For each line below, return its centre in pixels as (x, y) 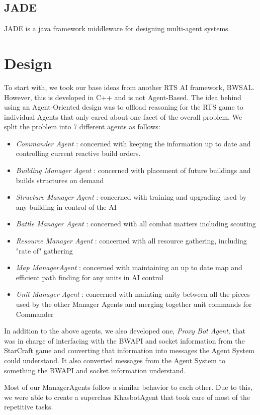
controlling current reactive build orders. (78, 153)
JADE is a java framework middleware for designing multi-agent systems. (117, 28)
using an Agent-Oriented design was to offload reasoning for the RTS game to (124, 107)
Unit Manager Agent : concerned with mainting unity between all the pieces (133, 294)
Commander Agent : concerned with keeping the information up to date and (133, 143)
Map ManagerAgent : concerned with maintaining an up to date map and (129, 267)
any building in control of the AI (66, 206)
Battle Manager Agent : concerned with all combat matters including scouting (136, 224)
